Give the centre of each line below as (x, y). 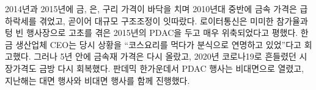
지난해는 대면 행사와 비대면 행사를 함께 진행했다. (97, 80)
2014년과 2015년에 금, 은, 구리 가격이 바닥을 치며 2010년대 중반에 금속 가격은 (151, 9)
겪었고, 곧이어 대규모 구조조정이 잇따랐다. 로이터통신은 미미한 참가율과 (174, 20)
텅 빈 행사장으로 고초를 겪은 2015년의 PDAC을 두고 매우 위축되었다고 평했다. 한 (157, 33)
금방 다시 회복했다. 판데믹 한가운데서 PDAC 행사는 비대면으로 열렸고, (172, 68)
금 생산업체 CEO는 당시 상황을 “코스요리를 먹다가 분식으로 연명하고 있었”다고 (153, 44)
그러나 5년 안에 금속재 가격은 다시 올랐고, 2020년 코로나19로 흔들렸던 (165, 56)
